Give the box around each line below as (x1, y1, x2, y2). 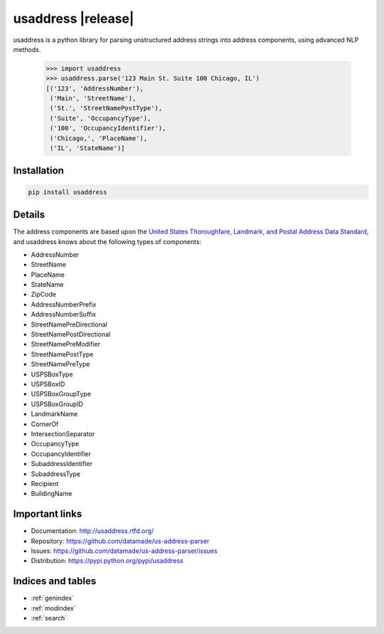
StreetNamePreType (31, 360, 90, 369)
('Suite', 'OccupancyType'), (50, 114, 151, 122)
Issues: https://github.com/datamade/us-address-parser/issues (31, 546, 218, 555)
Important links (13, 508, 82, 520)
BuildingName (31, 490, 73, 498)
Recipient (31, 479, 59, 487)
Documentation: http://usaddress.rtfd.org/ (31, 527, 154, 535)
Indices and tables (13, 575, 97, 587)
